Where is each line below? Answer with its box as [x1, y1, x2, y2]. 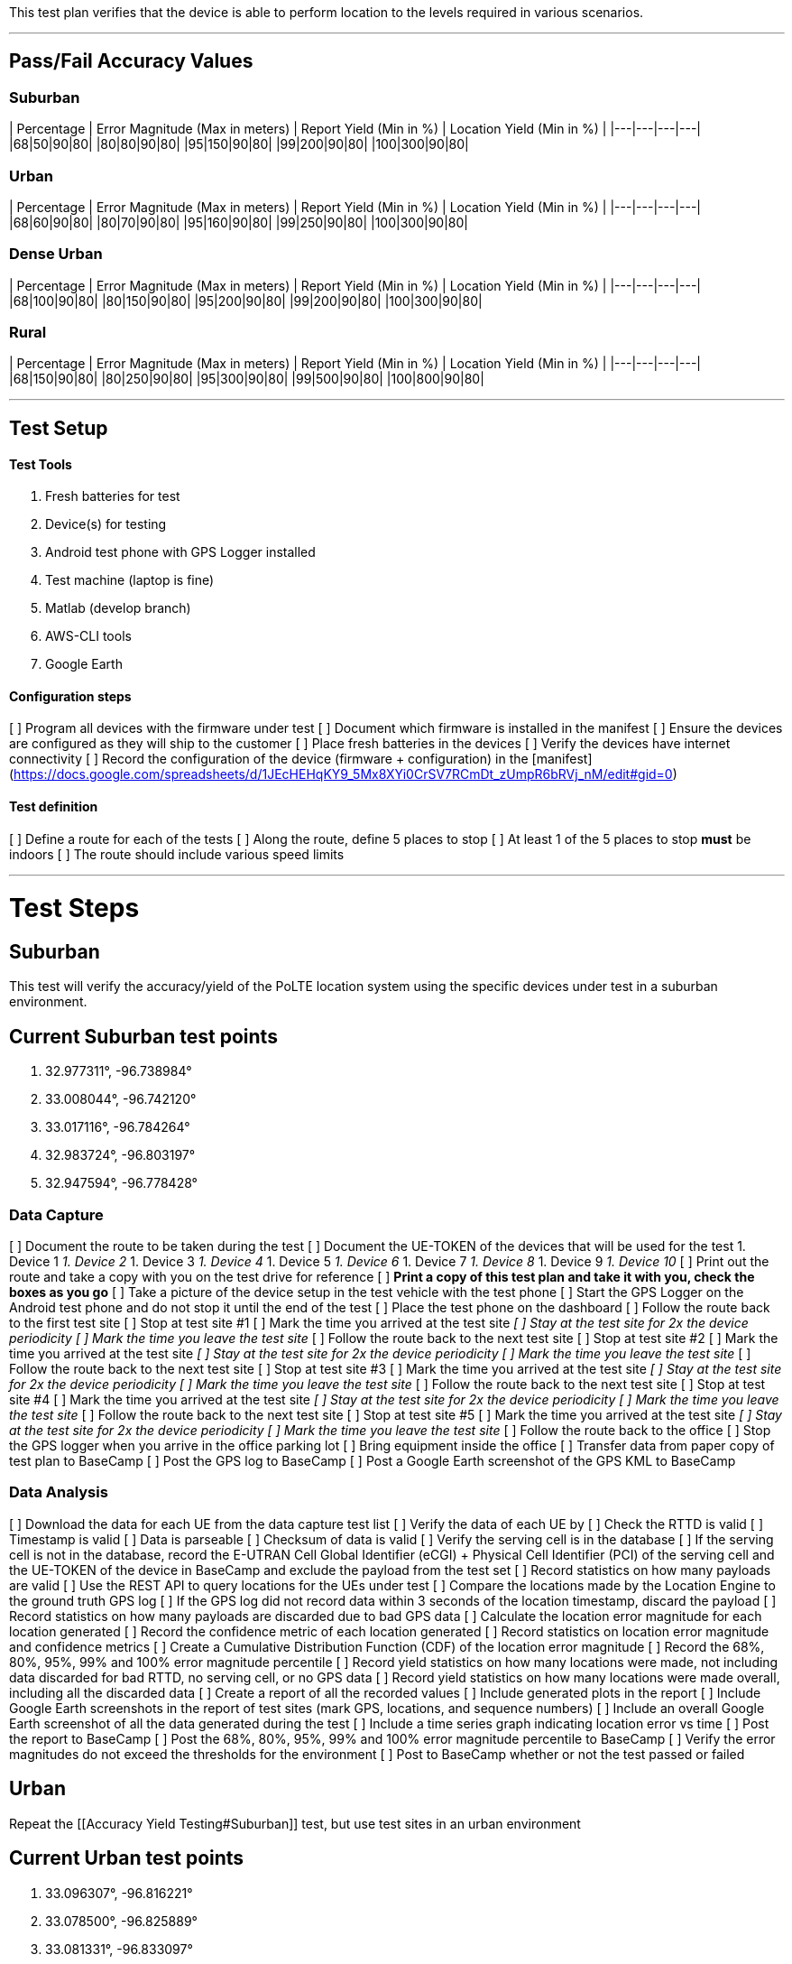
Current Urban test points [9, 1847, 244, 1870]
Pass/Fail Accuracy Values [9, 50, 253, 73]
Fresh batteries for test [45, 488, 180, 505]
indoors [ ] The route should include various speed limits [9, 846, 345, 862]
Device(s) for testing [45, 516, 167, 533]
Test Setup [9, 416, 108, 440]
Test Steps [9, 893, 140, 924]
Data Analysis [9, 1483, 108, 1502]
